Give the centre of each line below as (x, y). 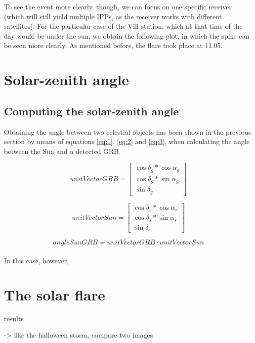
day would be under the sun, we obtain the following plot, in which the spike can (127, 35)
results (14, 318)
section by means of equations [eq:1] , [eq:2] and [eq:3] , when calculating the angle (127, 141)
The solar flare (55, 294)
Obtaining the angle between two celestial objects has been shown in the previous (127, 131)
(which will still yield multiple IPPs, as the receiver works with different (113, 16)
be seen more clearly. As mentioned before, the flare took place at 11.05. (113, 45)
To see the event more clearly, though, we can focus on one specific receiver (118, 6)
